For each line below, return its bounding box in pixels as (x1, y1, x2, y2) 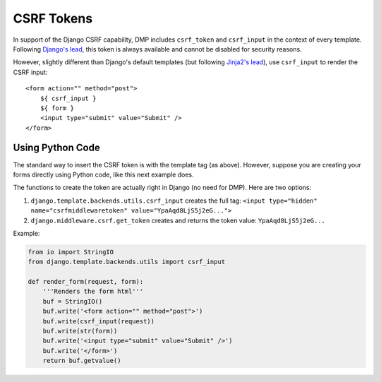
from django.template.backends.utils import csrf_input (28, 258, 226, 266)
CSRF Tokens (13, 11, 93, 26)
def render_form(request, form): (28, 277, 144, 286)
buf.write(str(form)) (42, 327, 118, 335)
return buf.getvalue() (42, 357, 121, 365)
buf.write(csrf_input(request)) (42, 317, 155, 325)
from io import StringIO (28, 248, 114, 256)
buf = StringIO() (42, 297, 103, 305)
